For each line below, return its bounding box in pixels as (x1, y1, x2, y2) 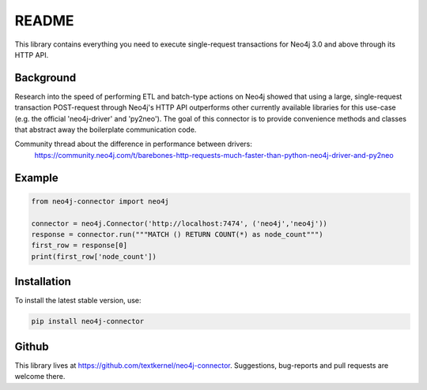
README (14, 12, 74, 29)
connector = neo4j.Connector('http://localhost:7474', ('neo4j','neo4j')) (31, 219, 328, 228)
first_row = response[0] (31, 241, 128, 250)
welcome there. (14, 372, 66, 381)
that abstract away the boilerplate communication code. (14, 125, 197, 134)
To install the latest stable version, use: (14, 296, 142, 306)
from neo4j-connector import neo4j (31, 197, 169, 205)
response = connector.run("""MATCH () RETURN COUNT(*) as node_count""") (31, 230, 323, 238)
